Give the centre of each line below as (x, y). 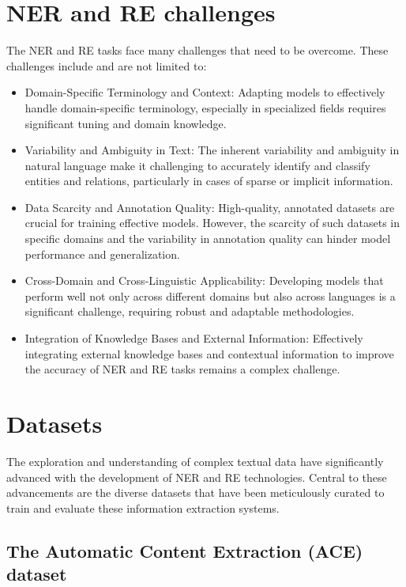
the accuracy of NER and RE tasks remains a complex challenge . (182, 369)
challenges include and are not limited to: (107, 65)
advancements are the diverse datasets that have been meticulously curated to (195, 492)
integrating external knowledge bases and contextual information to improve (209, 353)
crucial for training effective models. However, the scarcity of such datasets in (212, 223)
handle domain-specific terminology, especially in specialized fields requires (205, 107)
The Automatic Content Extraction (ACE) (185, 550)
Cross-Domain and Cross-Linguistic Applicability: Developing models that (204, 280)
